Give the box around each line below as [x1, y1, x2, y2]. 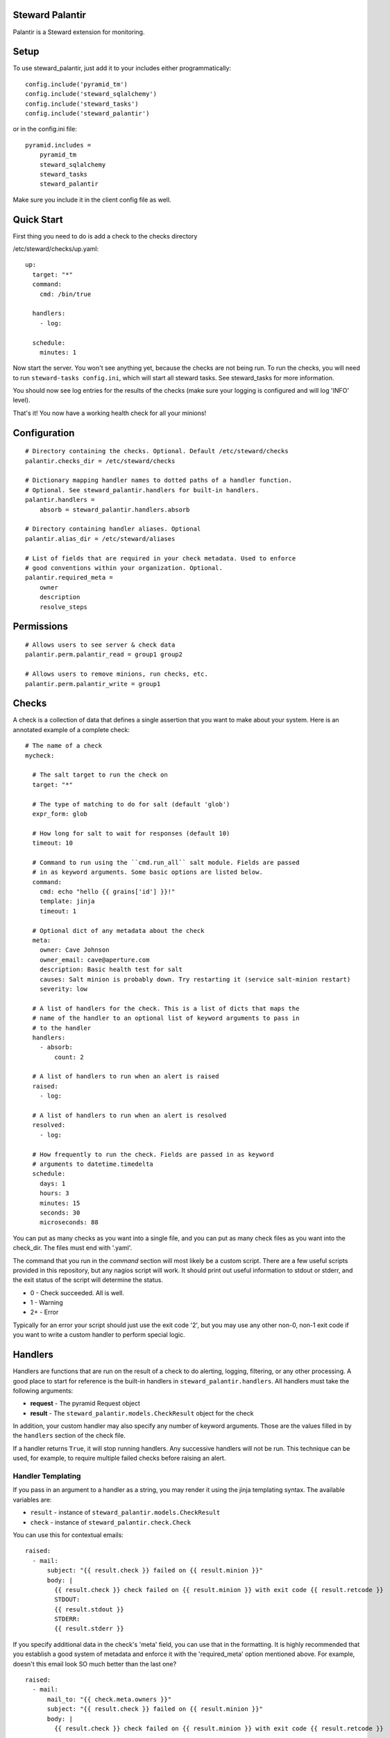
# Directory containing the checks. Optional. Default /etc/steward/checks [25, 447, 289, 455]
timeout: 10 [32, 839, 73, 847]
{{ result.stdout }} [54, 1605, 124, 1613]
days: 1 [39, 1179, 66, 1187]
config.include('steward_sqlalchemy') [25, 90, 158, 98]
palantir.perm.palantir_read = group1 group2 [25, 651, 183, 658]
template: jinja [39, 898, 95, 905]
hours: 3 [39, 1189, 69, 1197]
